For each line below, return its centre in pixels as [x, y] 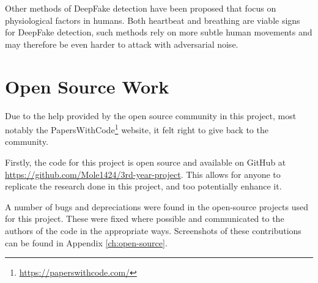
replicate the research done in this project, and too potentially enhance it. [143, 186]
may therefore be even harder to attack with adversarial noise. [122, 44]
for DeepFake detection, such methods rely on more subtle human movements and [159, 32]
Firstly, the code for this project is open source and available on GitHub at [146, 162]
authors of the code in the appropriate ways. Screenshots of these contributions [153, 230]
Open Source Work [87, 86]
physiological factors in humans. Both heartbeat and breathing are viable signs [153, 20]
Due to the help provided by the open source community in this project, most [151, 115]
